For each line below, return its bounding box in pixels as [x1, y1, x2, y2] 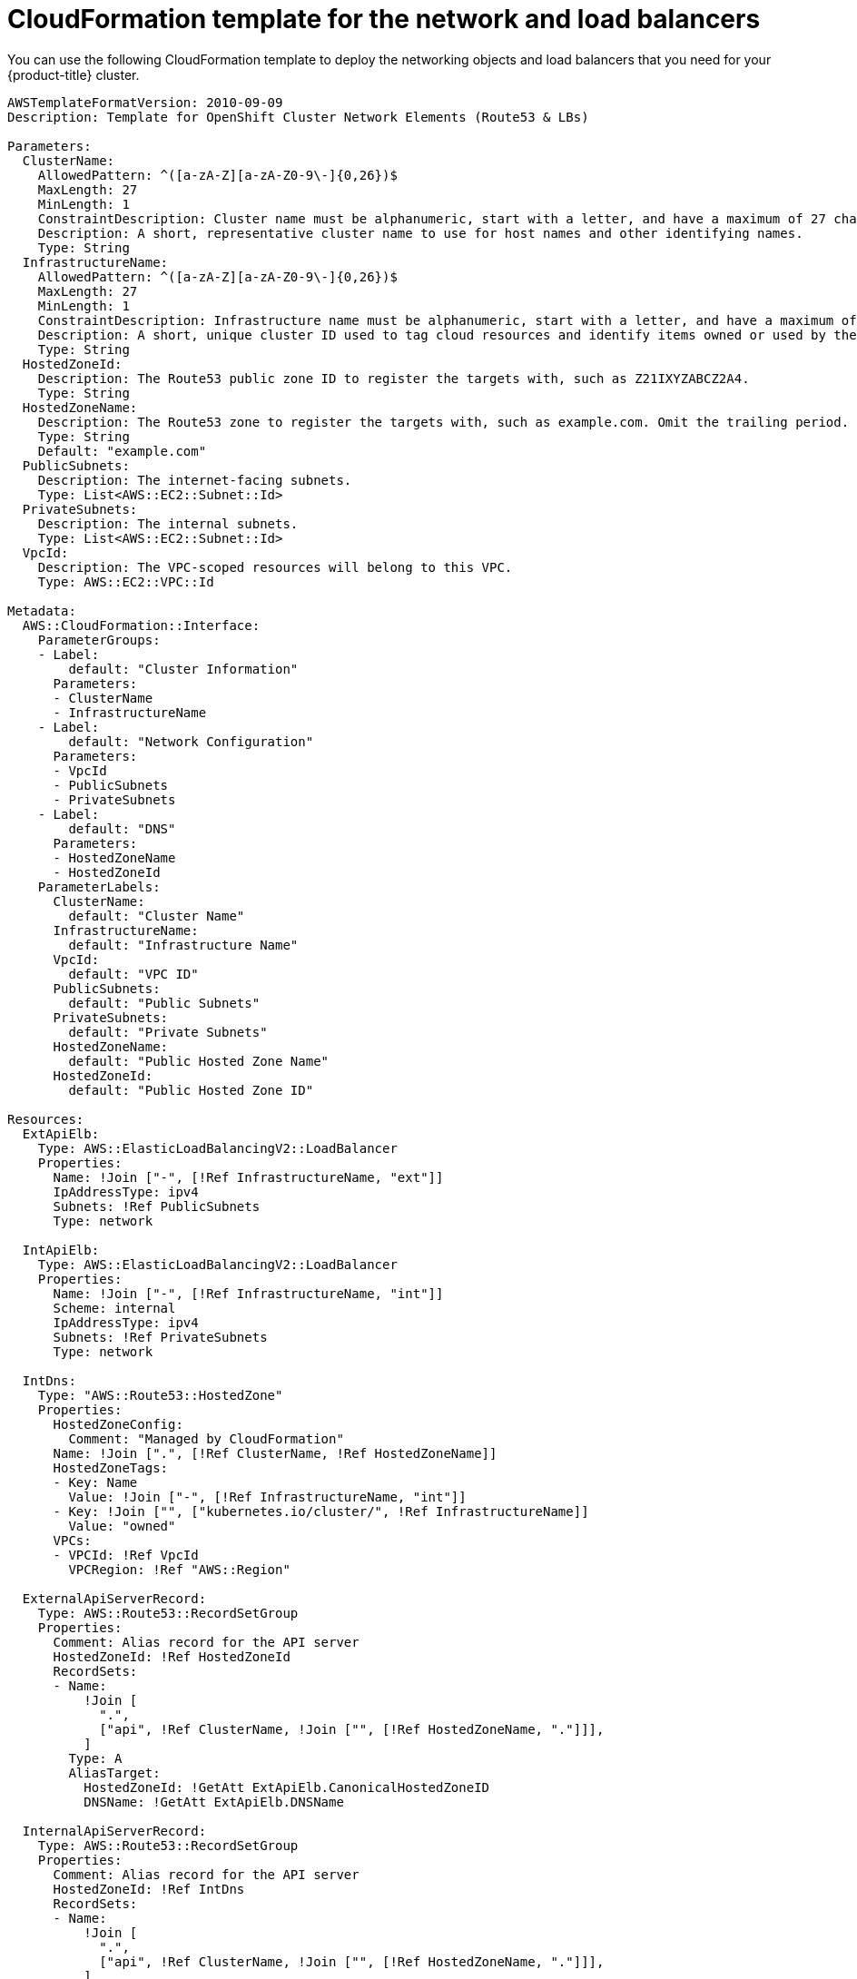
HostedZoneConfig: [53, 1416, 183, 1432]
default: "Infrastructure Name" [68, 937, 299, 952]
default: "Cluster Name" [68, 908, 245, 923]
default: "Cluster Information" [68, 661, 299, 676]
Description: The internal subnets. [37, 516, 299, 531]
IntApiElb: [22, 1242, 100, 1257]
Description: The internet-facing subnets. [37, 472, 352, 487]
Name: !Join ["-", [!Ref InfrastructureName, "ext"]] [53, 1169, 444, 1185]
